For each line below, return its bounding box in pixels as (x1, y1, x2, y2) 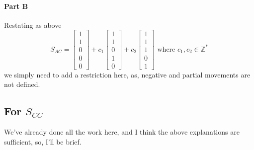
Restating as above (4, 19, 62, 30)
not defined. (4, 79, 40, 89)
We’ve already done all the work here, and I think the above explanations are (4, 126, 240, 137)
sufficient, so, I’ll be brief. (4, 136, 82, 147)
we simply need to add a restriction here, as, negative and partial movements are (4, 69, 251, 79)
